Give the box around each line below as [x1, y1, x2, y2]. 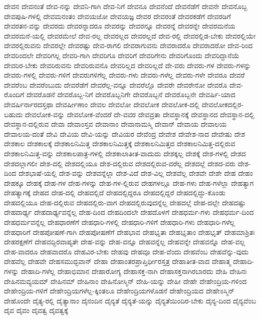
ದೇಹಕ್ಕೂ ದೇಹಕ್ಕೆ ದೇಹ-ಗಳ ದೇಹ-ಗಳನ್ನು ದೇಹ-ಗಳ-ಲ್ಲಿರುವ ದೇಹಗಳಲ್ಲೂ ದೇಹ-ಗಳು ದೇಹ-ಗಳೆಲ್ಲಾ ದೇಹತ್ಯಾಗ [4, 177, 254, 188]
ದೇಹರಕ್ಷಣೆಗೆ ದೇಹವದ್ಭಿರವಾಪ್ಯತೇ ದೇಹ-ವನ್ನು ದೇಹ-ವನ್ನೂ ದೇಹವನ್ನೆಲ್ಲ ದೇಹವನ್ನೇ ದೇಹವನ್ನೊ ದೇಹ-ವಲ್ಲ [4, 236, 245, 247]
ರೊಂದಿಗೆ [4, 89, 25, 100]
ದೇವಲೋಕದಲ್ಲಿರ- [201, 99, 244, 109]
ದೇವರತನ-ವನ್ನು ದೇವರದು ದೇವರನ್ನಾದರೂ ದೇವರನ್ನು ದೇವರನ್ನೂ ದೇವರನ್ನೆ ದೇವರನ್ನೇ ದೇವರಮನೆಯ [4, 21, 235, 31]
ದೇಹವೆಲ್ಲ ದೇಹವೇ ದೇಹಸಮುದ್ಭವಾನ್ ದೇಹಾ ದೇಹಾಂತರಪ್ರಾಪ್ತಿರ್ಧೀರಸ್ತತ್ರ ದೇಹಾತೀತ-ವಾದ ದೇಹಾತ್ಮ [4, 256, 231, 266]
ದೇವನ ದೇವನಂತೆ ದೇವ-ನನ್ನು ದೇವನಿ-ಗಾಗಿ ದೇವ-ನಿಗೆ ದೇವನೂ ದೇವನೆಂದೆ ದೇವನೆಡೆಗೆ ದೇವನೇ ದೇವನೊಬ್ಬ [4, 1, 247, 11]
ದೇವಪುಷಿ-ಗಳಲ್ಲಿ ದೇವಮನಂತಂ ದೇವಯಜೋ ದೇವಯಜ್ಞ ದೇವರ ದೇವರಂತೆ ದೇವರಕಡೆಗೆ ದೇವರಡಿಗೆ [4, 11, 231, 21]
